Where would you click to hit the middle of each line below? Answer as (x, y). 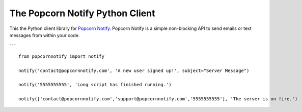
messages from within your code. (45, 35)
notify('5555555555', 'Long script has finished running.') (95, 85)
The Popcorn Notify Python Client (82, 13)
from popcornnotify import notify (61, 56)
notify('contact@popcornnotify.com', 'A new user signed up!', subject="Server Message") (134, 70)
